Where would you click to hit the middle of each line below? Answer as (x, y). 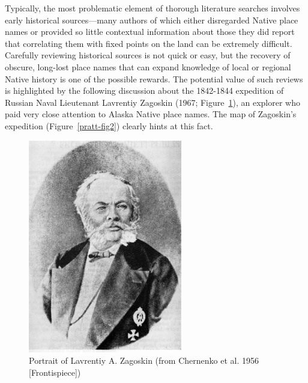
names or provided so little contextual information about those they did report (150, 32)
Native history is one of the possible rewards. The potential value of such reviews (154, 78)
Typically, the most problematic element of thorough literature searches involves (152, 8)
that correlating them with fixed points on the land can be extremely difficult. (149, 43)
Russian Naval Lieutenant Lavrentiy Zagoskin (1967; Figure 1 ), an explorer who (152, 102)
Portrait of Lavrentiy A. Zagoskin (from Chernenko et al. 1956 (144, 360)
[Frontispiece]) (55, 372)
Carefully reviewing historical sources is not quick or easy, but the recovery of (148, 55)
